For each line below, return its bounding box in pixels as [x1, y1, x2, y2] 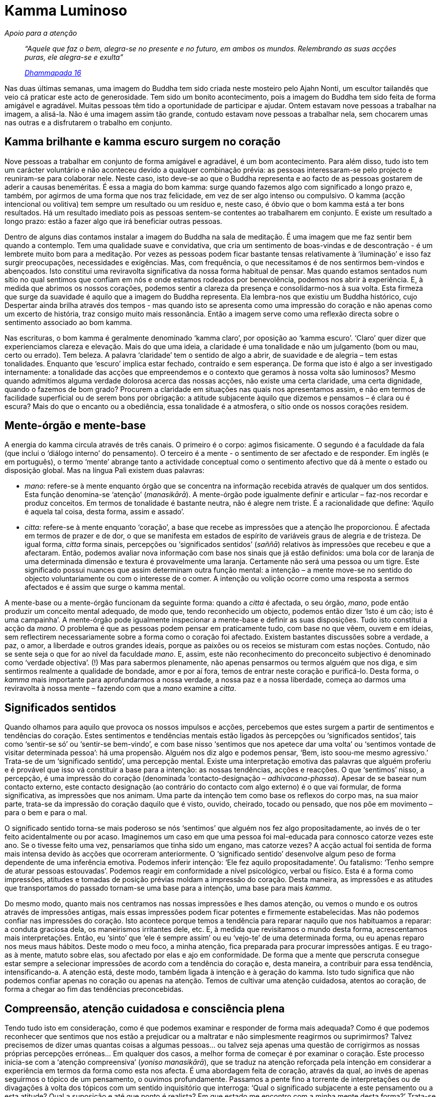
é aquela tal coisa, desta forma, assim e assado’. [25, 507, 185, 516]
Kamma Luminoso [5, 2, 128, 19]
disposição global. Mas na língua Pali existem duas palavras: [5, 466, 205, 475]
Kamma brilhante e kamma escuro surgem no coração [5, 135, 281, 148]
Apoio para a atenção [5, 28, 77, 37]
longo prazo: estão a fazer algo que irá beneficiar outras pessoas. [5, 216, 223, 225]
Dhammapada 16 [25, 68, 81, 77]
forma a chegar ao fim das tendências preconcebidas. [5, 985, 184, 994]
